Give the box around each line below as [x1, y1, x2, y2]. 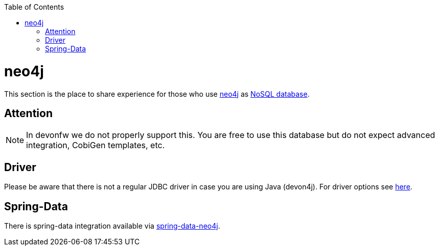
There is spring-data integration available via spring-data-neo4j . [4, 221, 220, 231]
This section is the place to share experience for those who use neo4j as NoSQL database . [4, 89, 310, 98]
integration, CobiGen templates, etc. [26, 140, 165, 151]
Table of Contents [4, 3, 64, 11]
